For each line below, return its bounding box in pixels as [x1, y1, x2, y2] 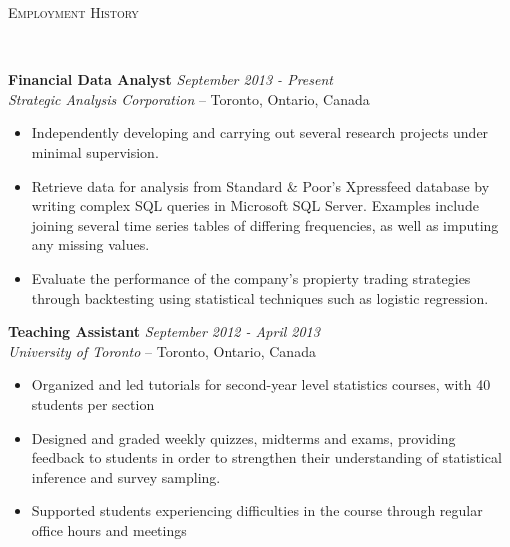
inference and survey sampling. [31, 466, 221, 487]
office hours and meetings [31, 519, 187, 540]
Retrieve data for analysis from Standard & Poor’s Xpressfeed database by [31, 175, 490, 196]
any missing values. [31, 234, 150, 255]
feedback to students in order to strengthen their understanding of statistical [31, 447, 502, 468]
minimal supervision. [31, 141, 159, 162]
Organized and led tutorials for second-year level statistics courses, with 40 [31, 374, 491, 395]
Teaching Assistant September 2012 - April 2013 [8, 321, 320, 342]
